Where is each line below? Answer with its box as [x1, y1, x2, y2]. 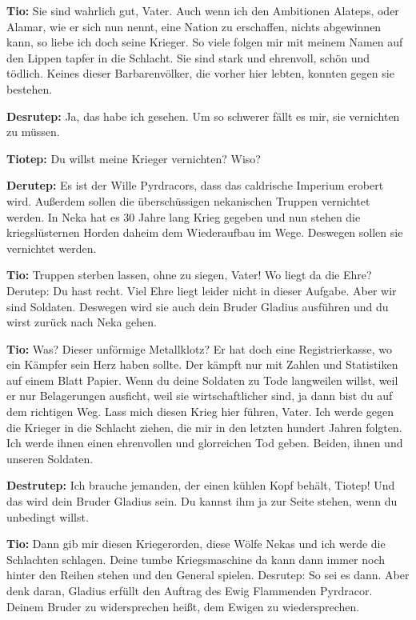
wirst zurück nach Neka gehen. [6, 314, 157, 330]
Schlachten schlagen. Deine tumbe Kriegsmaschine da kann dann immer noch [6, 550, 385, 567]
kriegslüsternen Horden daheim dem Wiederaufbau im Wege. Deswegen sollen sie [6, 224, 403, 241]
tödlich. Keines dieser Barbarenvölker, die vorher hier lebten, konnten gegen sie [6, 65, 394, 82]
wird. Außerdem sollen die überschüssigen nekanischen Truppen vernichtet [6, 192, 370, 209]
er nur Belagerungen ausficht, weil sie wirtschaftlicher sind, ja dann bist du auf [6, 387, 393, 404]
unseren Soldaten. [6, 450, 94, 466]
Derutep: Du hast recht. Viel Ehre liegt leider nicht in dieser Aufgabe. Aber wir [6, 282, 397, 298]
